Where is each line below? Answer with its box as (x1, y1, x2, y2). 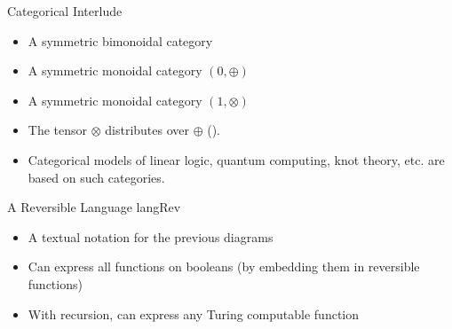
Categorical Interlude (7, 2, 123, 20)
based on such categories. (28, 168, 165, 186)
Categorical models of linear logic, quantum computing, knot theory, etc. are (28, 150, 445, 168)
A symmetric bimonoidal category (28, 31, 213, 50)
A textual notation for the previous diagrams (28, 227, 274, 246)
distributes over (105, 121, 189, 139)
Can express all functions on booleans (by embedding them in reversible (28, 257, 420, 276)
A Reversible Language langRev (7, 198, 181, 216)
